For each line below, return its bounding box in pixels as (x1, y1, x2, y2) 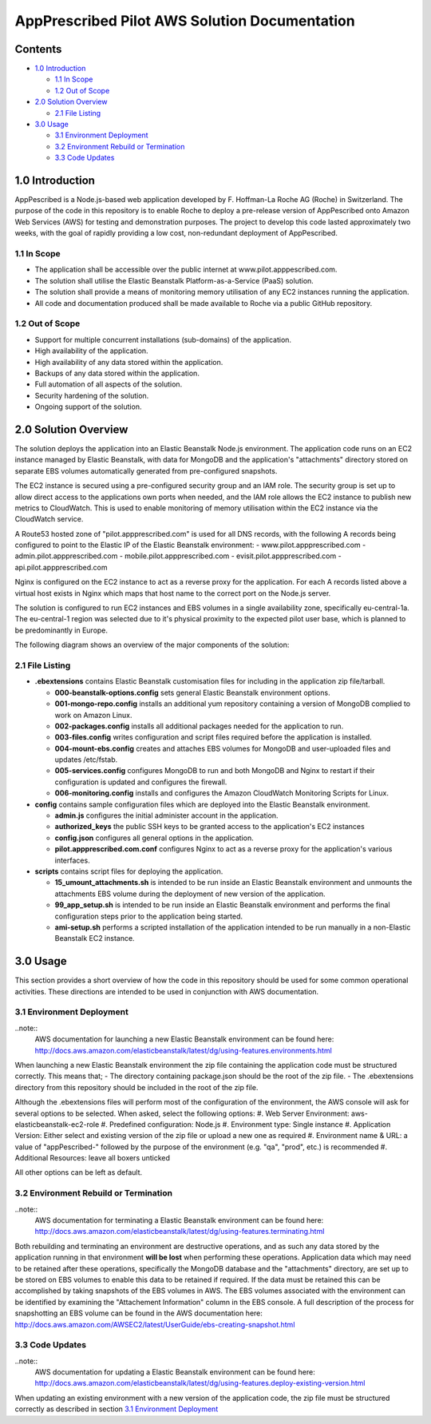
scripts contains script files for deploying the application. (34, 867, 223, 876)
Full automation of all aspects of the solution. (34, 379, 183, 389)
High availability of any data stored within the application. (34, 357, 223, 367)
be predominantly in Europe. (14, 625, 108, 635)
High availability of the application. (34, 346, 148, 355)
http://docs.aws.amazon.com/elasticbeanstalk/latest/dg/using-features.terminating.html (34, 1227, 325, 1236)
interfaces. (54, 855, 91, 865)
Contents (14, 42, 62, 56)
